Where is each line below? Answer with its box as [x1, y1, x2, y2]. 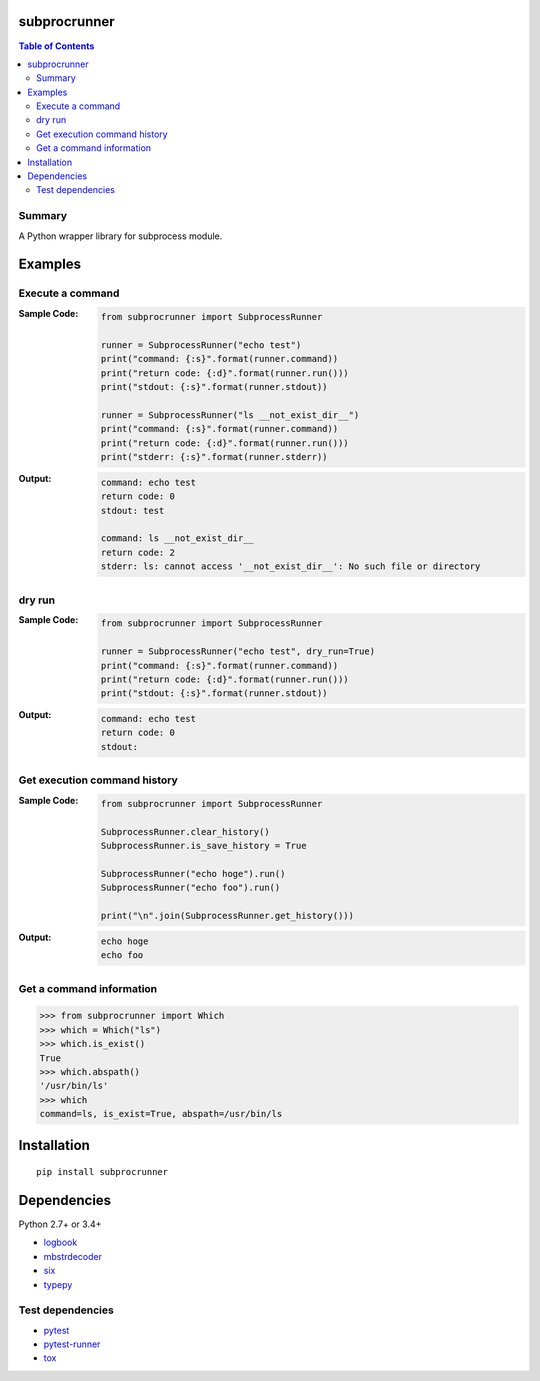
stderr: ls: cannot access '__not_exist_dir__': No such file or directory [100, 561, 481, 572]
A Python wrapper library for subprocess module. [18, 230, 223, 242]
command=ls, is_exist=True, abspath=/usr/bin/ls [39, 1108, 283, 1120]
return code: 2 [100, 546, 175, 558]
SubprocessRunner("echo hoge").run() [100, 868, 286, 880]
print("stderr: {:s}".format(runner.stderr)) [100, 451, 329, 463]
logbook [43, 1236, 78, 1249]
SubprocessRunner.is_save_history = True [100, 840, 307, 852]
